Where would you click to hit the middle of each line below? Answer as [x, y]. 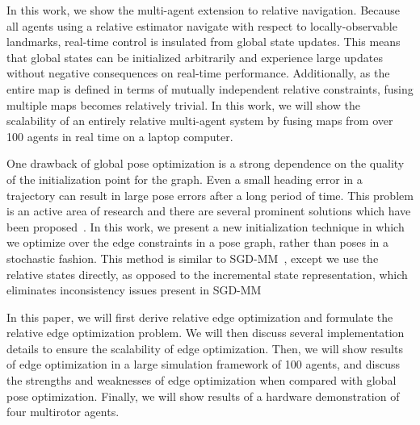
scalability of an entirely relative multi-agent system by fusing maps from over [200, 121]
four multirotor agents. [63, 412]
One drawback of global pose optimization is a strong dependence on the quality [206, 163]
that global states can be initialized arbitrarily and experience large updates [195, 57]
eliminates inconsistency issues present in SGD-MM [134, 290]
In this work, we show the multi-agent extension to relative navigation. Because [204, 10]
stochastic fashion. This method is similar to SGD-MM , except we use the [193, 258]
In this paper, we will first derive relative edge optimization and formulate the [200, 317]
